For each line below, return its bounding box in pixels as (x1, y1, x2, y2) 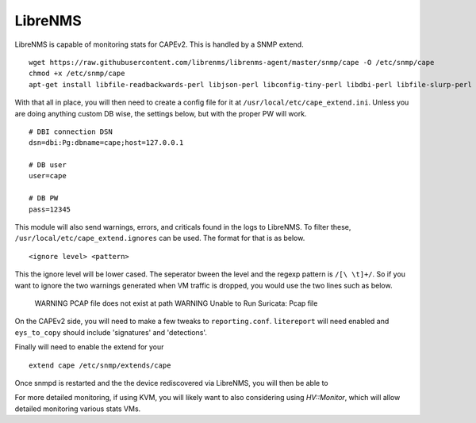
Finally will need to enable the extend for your (14, 342, 164, 352)
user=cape (29, 171, 67, 181)
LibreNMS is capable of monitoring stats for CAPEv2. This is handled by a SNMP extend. (14, 40, 305, 49)
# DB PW (29, 194, 59, 203)
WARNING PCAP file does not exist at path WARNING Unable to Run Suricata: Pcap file (34, 298, 318, 308)
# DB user (29, 161, 67, 170)
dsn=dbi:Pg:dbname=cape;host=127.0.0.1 (29, 139, 184, 147)
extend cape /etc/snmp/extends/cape (29, 360, 171, 370)
